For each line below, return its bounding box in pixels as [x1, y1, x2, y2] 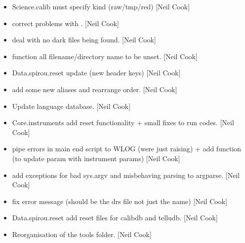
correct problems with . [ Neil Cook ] [12, 18, 119, 28]
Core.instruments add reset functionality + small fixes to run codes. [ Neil [12, 117, 234, 128]
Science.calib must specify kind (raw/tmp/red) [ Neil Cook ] [12, 1, 190, 11]
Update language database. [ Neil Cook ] [12, 101, 131, 111]
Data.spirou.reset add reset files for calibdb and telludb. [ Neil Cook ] [12, 212, 218, 223]
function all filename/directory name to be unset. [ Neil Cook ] [12, 51, 198, 61]
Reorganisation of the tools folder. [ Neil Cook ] [12, 229, 152, 239]
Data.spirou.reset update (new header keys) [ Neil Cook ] [12, 68, 181, 78]
